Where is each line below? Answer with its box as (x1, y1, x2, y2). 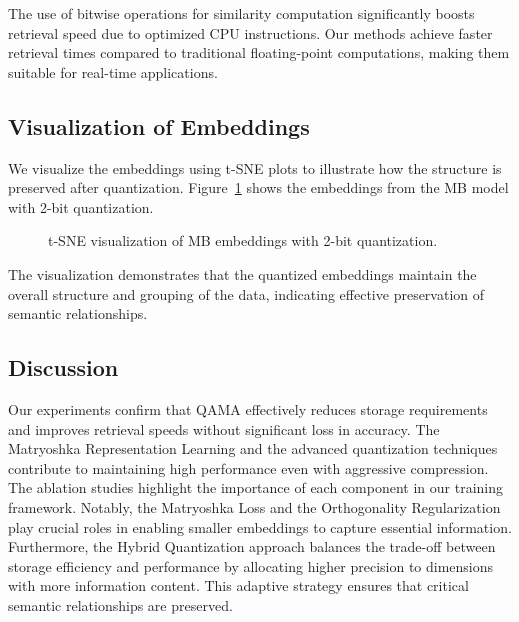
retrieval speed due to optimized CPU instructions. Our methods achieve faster (8, 22, 493, 43)
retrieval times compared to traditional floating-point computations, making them (8, 42, 510, 63)
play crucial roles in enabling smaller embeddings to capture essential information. (8, 516, 512, 537)
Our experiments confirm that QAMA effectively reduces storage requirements (8, 398, 488, 419)
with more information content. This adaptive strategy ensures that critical (8, 575, 469, 596)
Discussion (8, 352, 119, 383)
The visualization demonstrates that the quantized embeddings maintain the (8, 263, 477, 284)
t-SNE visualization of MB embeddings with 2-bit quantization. (48, 230, 438, 251)
